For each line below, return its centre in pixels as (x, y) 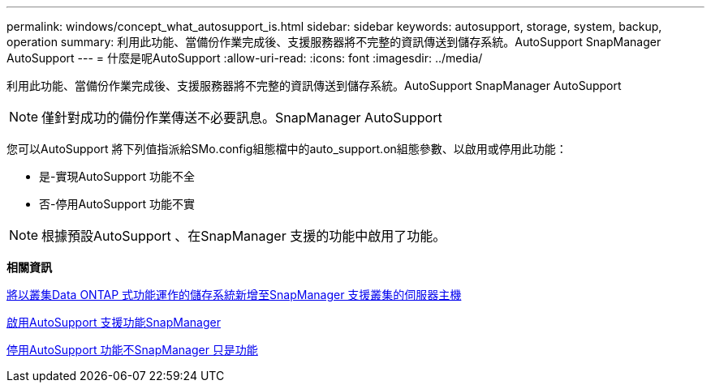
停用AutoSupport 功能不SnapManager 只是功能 (132, 350)
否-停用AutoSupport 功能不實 (117, 204)
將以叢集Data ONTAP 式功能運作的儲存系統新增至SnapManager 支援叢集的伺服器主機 (234, 295)
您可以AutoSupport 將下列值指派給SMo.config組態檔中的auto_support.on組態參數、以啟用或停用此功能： (287, 149)
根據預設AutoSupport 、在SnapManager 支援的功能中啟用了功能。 (244, 236)
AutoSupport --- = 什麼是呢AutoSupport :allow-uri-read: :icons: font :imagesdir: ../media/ (245, 58)
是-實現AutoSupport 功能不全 (117, 176)
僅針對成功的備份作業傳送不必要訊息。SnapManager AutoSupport (242, 118)
